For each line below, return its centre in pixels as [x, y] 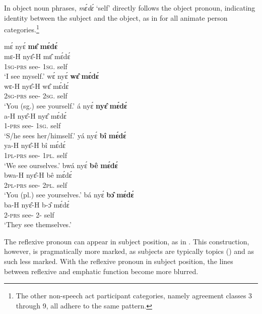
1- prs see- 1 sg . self [32, 125]
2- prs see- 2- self [29, 214]
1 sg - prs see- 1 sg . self [36, 66]
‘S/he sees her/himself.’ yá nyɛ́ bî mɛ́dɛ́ [65, 135]
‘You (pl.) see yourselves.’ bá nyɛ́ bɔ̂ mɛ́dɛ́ [69, 195]
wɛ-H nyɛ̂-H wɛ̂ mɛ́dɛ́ [37, 86]
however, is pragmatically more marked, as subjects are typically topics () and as [129, 251]
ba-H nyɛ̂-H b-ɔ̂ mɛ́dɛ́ [37, 204]
